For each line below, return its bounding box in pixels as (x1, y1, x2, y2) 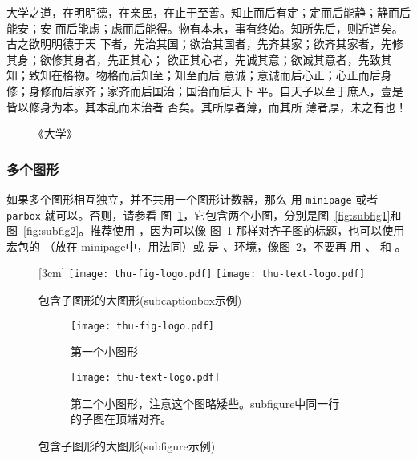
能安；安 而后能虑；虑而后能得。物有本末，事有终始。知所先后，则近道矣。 (6, 19, 403, 36)
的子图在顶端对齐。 (71, 410, 172, 427)
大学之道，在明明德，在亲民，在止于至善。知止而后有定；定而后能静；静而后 (6, 4, 411, 20)
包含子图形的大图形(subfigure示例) (38, 437, 216, 454)
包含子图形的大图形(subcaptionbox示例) (38, 292, 242, 309)
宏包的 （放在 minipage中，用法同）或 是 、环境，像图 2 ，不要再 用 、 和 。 (6, 237, 407, 254)
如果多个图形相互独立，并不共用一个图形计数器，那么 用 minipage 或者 (6, 190, 379, 207)
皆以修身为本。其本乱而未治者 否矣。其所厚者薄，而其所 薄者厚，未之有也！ (6, 98, 407, 115)
